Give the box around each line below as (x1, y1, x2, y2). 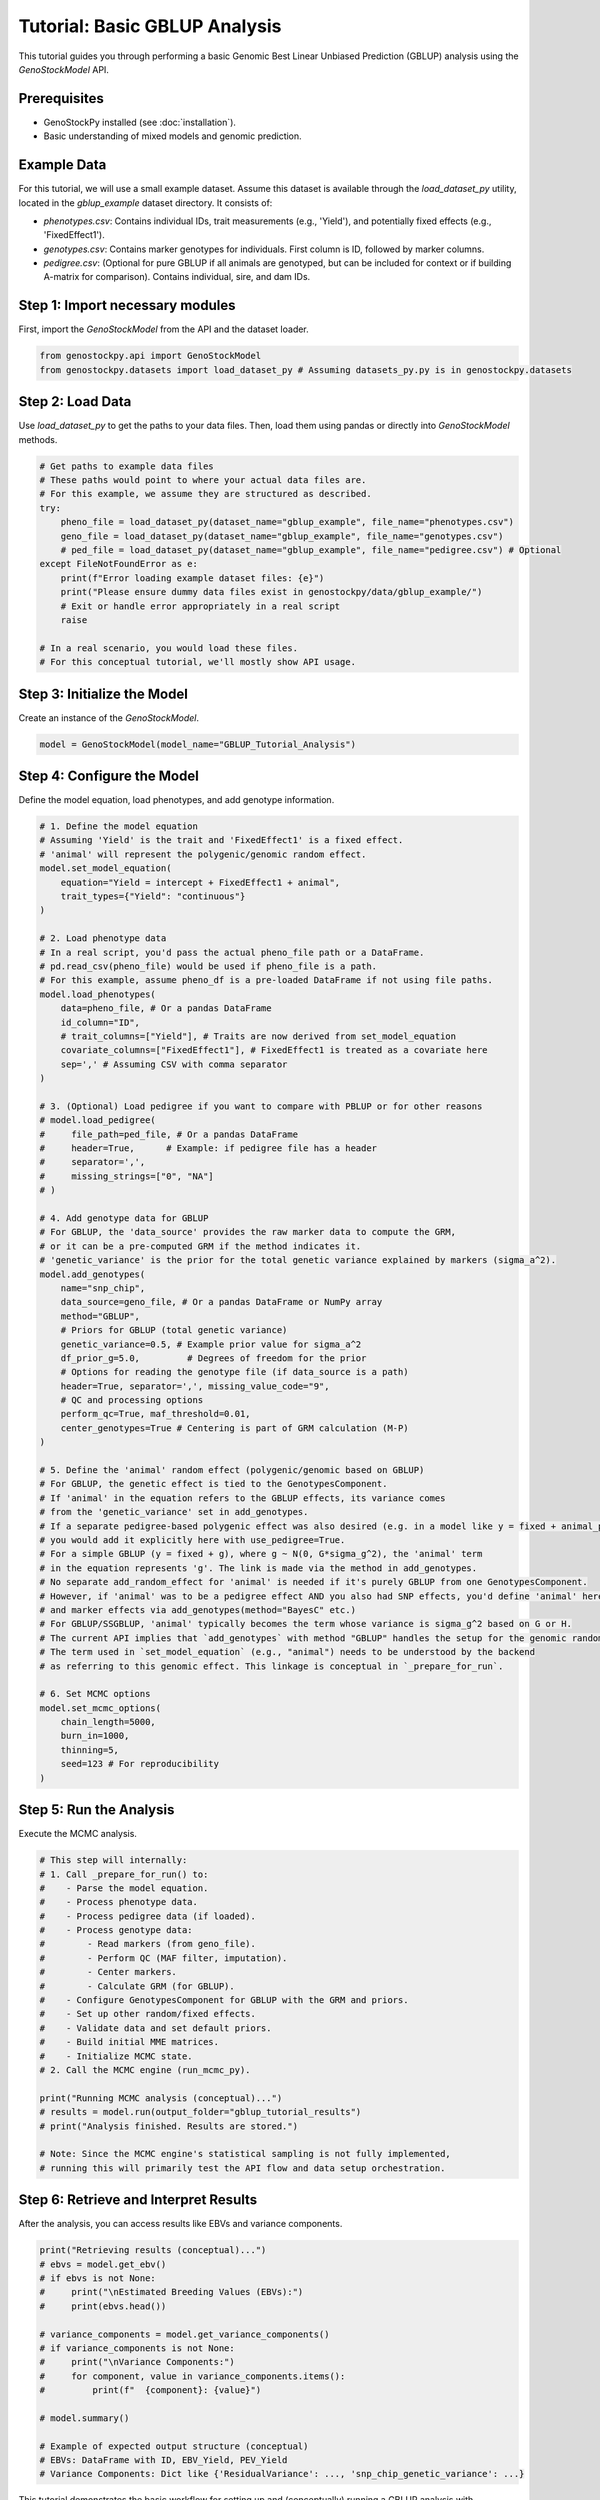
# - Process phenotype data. (39, 1896, 199, 1908)
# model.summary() (39, 2412, 130, 2424)
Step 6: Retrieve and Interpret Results (18, 2191, 258, 2209)
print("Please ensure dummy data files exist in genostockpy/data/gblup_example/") (60, 586, 483, 598)
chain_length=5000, (60, 1716, 157, 1728)
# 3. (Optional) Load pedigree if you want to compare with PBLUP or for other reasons (39, 1100, 483, 1112)
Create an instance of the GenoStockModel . (18, 711, 200, 724)
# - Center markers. (39, 1966, 177, 1978)
